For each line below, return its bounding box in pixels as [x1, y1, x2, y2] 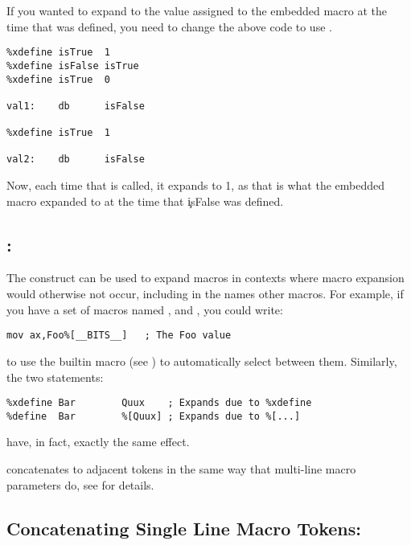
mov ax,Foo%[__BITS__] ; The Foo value [6, 330, 232, 342]
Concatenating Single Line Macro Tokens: [6, 515, 361, 540]
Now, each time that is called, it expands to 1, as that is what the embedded [6, 177, 385, 194]
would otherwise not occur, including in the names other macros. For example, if [6, 285, 404, 302]
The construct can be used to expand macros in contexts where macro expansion [6, 269, 405, 286]
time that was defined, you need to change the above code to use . [6, 18, 332, 35]
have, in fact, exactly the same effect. [6, 433, 190, 450]
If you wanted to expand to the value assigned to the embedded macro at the [6, 2, 388, 18]
